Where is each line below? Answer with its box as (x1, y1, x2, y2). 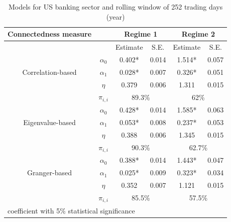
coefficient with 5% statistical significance (8, 205, 135, 215)
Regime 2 (181, 29, 215, 39)
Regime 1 (124, 29, 158, 39)
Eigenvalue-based (23, 117, 76, 127)
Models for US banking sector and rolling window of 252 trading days (8, 2, 223, 12)
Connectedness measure (8, 29, 92, 39)
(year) (106, 11, 125, 22)
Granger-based (27, 167, 72, 178)
